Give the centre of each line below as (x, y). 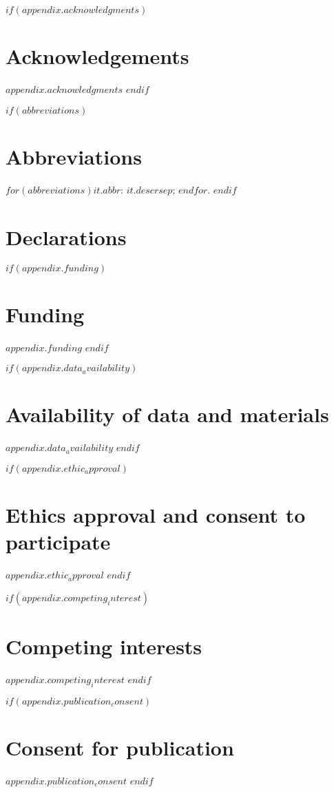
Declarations (66, 237)
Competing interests (104, 646)
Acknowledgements (97, 56)
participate (58, 542)
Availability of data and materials (167, 414)
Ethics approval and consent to (156, 515)
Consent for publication (120, 748)
